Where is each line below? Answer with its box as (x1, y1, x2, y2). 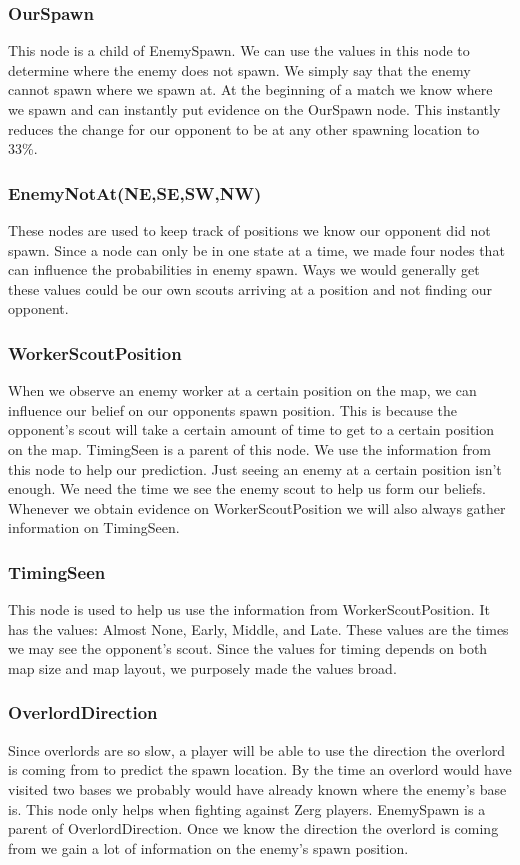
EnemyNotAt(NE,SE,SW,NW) (8, 180, 262, 205)
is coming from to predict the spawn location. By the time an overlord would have (8, 759, 512, 780)
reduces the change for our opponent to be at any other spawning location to (8, 118, 480, 139)
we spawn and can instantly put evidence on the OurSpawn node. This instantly (8, 99, 501, 119)
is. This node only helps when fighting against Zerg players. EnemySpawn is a (8, 798, 486, 819)
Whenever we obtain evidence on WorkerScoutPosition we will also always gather (8, 497, 506, 518)
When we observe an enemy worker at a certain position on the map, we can (8, 380, 477, 401)
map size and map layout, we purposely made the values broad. (8, 657, 397, 678)
